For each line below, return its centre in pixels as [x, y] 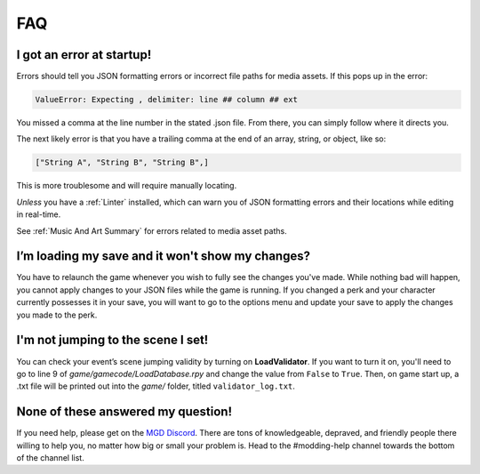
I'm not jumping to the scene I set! [112, 340]
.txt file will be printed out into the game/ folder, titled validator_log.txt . [156, 386]
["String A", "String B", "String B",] [122, 163]
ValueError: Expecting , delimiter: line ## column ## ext [166, 100]
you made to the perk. [57, 315]
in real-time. [39, 214]
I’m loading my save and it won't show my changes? [164, 257]
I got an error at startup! [84, 55]
